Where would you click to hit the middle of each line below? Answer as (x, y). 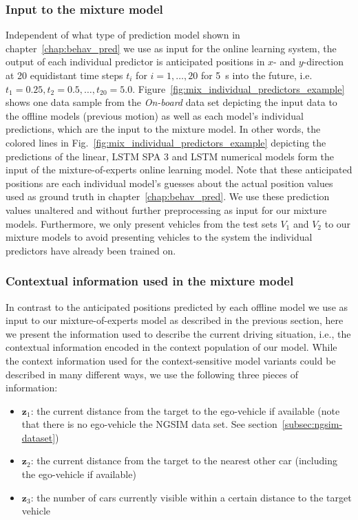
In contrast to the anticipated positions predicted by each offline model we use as (177, 306)
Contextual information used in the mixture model (150, 281)
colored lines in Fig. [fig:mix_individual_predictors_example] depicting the (166, 142)
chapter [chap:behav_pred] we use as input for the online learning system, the (171, 48)
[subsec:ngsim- (312, 424)
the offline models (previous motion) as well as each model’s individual (155, 115)
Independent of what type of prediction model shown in (123, 35)
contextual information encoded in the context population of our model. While (171, 347)
